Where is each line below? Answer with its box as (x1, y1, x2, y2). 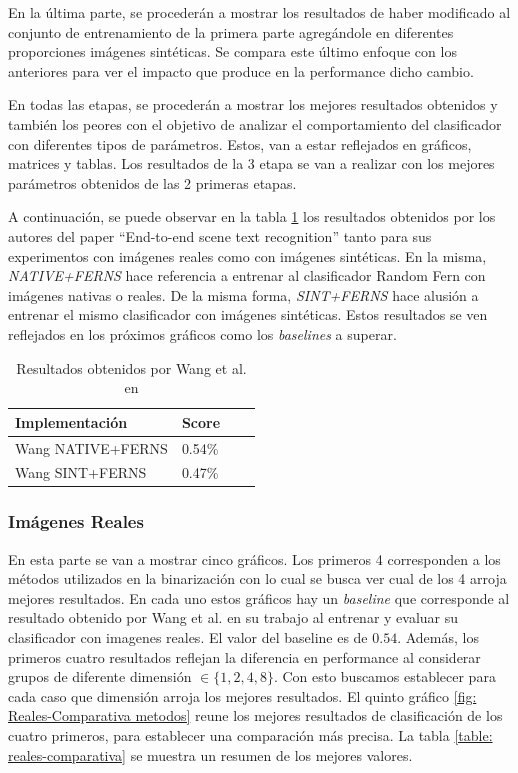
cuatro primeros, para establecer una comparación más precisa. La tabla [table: (8, 725, 493, 746)
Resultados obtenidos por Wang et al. (16, 357, 247, 378)
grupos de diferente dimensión (8, 666, 192, 687)
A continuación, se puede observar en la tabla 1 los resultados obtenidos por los (8, 206, 496, 227)
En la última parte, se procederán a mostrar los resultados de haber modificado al (8, 2, 511, 22)
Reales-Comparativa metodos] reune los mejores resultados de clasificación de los (8, 705, 503, 726)
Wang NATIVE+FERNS (15, 437, 168, 458)
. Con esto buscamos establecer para (273, 666, 496, 687)
